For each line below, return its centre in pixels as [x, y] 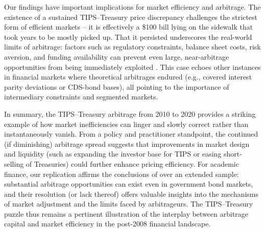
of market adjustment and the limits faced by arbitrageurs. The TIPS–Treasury [129, 204]
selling [14, 163]
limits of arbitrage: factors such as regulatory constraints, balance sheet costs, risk [132, 47]
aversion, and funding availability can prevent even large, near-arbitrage [117, 56]
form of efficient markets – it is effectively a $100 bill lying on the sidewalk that [129, 27]
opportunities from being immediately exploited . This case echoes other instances [132, 67]
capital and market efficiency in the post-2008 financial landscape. [107, 224]
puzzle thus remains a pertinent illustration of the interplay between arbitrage [126, 213]
